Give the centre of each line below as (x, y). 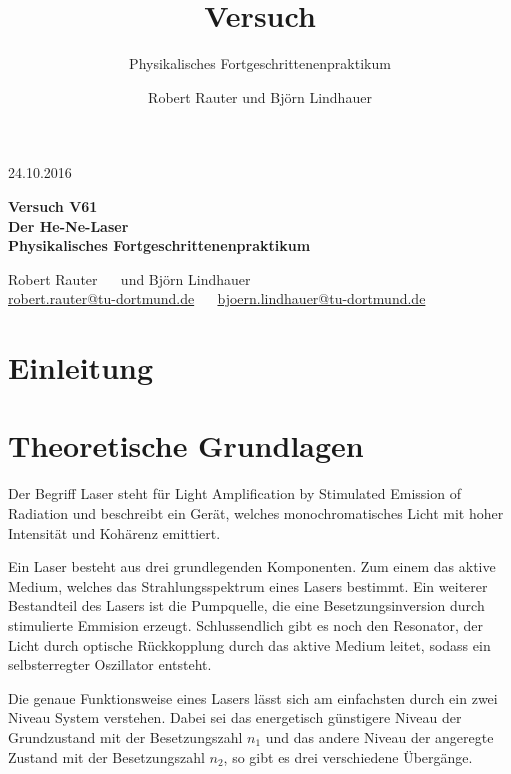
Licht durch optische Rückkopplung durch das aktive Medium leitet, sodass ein (249, 644)
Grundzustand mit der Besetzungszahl (125, 736)
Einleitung (81, 367)
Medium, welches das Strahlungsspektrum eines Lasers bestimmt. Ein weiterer (248, 585)
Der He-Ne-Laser (68, 225)
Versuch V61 (53, 205)
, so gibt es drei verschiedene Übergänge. (348, 756)
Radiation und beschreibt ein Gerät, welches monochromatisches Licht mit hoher (256, 512)
